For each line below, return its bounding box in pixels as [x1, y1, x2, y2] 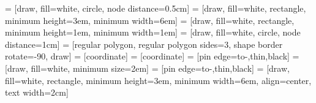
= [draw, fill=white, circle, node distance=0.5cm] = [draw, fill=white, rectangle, [5, 2, 306, 14]
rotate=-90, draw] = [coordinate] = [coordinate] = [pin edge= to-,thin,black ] [5, 50, 290, 63]
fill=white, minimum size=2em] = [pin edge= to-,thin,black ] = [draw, [31, 61, 290, 74]
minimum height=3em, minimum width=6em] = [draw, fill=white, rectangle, [5, 13, 295, 26]
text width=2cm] [5, 86, 69, 99]
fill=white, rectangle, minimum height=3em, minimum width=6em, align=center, [5, 74, 312, 86]
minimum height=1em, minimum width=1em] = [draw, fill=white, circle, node [5, 26, 301, 39]
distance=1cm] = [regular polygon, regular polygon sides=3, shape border [5, 37, 283, 50]
